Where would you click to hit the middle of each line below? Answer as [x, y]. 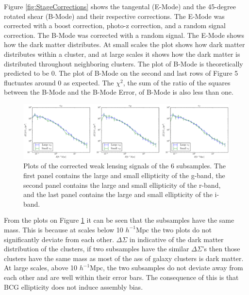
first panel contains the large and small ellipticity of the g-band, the [124, 175]
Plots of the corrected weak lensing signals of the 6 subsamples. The [124, 166]
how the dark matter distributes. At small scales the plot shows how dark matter [124, 44]
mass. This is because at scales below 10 [64, 229]
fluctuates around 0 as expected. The [59, 82]
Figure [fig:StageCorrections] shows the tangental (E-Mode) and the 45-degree [120, 6]
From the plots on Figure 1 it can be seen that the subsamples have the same [119, 220]
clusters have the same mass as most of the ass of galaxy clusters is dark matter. [124, 258]
